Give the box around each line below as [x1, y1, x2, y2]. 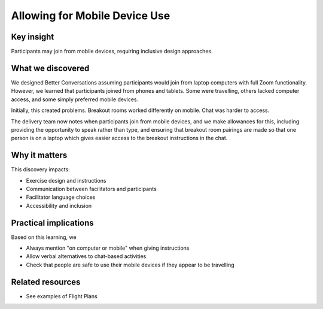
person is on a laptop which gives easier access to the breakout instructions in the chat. [11, 135, 228, 142]
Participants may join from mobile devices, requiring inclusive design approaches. [11, 48, 213, 55]
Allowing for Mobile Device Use [11, 9, 170, 22]
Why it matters [11, 150, 68, 160]
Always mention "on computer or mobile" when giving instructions [26, 244, 190, 252]
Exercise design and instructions [26, 177, 106, 184]
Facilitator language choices [26, 193, 96, 201]
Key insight [11, 32, 54, 42]
